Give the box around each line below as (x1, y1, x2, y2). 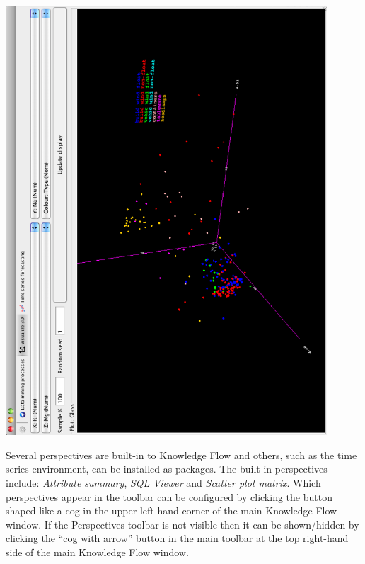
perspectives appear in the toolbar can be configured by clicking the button (6, 489, 332, 504)
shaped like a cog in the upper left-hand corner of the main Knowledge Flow (6, 503, 337, 518)
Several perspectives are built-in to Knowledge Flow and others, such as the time (6, 447, 357, 462)
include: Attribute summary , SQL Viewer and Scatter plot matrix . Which (6, 475, 321, 490)
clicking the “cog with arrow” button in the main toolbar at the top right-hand (6, 531, 349, 546)
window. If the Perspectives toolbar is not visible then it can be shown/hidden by (6, 517, 359, 531)
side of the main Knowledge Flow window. (6, 545, 189, 560)
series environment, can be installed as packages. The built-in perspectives (6, 461, 328, 476)
